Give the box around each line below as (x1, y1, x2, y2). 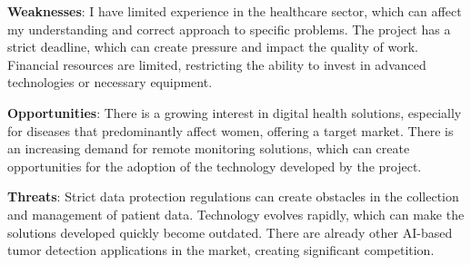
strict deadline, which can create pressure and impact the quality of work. (7, 37, 418, 56)
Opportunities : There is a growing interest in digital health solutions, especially (7, 103, 462, 122)
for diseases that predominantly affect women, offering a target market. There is (7, 121, 454, 140)
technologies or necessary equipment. (7, 73, 213, 92)
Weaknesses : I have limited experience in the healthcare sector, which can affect (7, 2, 462, 20)
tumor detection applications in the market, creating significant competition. (7, 240, 435, 260)
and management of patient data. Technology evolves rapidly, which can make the (7, 204, 465, 223)
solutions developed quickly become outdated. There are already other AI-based (7, 222, 453, 241)
